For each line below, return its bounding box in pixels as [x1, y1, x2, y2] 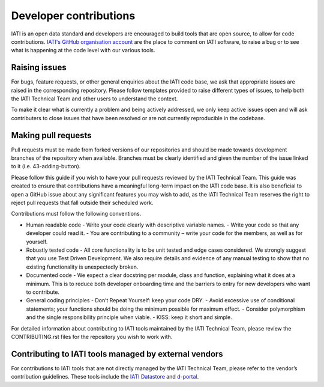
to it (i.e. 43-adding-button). [11, 163, 81, 170]
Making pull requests [11, 130, 92, 141]
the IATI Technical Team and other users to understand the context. [11, 95, 178, 102]
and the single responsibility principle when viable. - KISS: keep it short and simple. [26, 314, 232, 321]
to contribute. [26, 288, 60, 296]
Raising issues [11, 62, 67, 73]
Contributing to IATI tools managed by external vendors [11, 349, 223, 359]
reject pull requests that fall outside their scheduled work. [11, 199, 154, 207]
